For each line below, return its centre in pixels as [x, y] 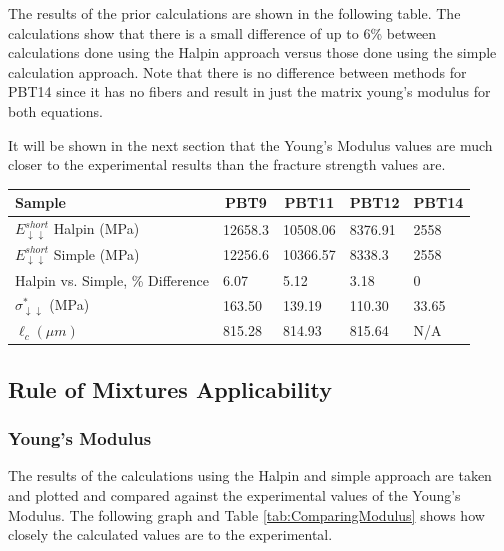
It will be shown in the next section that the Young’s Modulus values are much [250, 144]
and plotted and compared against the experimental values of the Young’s [234, 494]
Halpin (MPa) [96, 228]
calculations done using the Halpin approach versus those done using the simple [252, 52]
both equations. [55, 110]
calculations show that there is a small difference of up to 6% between [222, 32]
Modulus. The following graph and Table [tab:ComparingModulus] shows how [246, 514]
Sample [40, 202]
